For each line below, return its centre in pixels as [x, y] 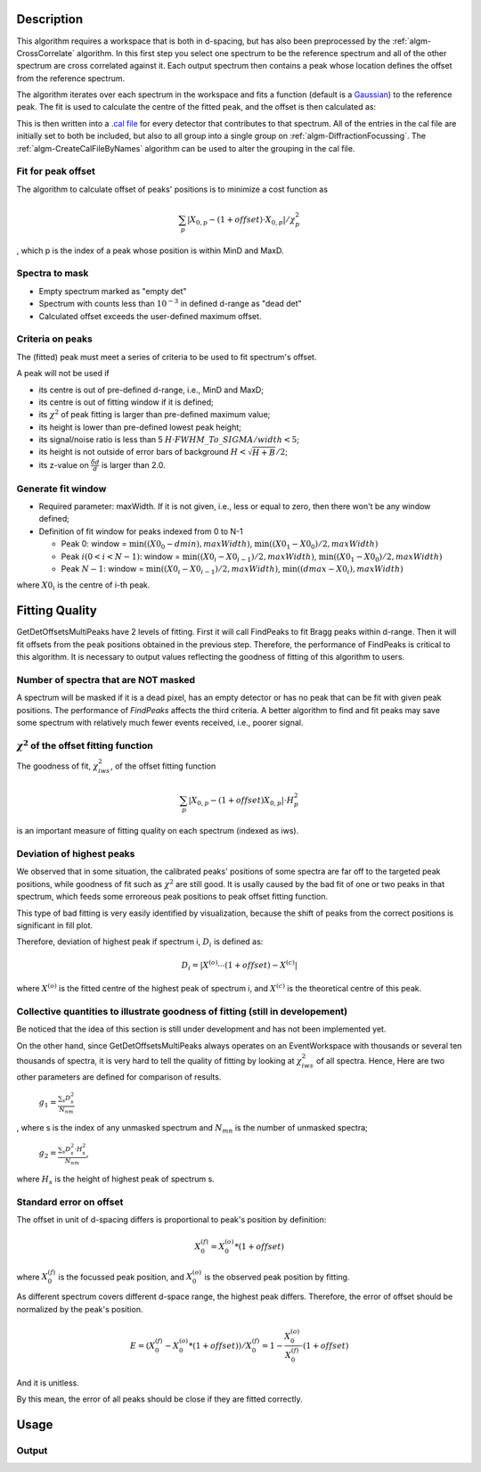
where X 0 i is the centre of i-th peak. [83, 586]
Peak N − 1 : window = [102, 568]
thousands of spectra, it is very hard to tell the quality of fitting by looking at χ [159, 1060]
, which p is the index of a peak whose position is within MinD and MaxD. [150, 251]
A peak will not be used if [63, 374]
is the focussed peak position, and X [126, 1277]
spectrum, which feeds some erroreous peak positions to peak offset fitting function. [172, 897]
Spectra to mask [53, 274]
